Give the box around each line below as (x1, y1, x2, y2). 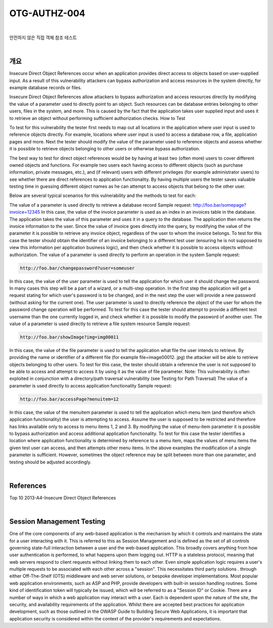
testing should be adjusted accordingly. (9, 459, 92, 465)
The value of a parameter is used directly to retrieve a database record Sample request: (9, 202, 192, 208)
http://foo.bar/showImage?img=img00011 (20, 334, 119, 340)
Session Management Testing (9, 517, 106, 526)
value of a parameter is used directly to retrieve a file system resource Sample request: (9, 321, 191, 327)
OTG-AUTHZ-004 (9, 8, 85, 19)
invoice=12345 (9, 209, 40, 215)
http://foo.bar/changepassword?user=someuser (20, 265, 135, 271)
